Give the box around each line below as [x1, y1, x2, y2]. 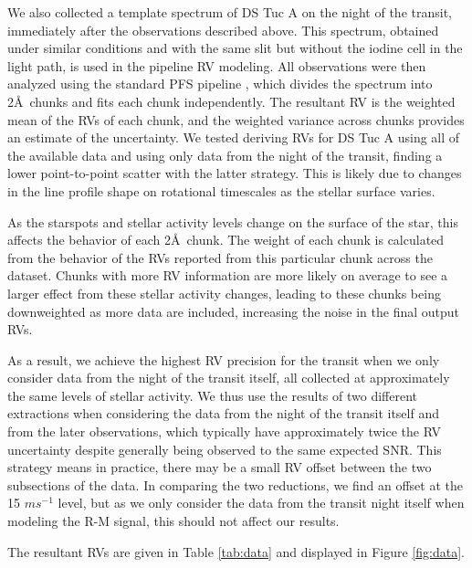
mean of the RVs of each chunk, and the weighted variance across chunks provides [7, 110, 465, 129]
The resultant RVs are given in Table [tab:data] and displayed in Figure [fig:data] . [7, 542, 465, 561]
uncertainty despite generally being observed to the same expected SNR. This [7, 439, 442, 458]
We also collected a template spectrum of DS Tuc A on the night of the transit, [7, 3, 452, 21]
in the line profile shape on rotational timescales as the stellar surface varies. [7, 181, 435, 200]
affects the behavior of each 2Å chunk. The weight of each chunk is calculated [7, 230, 445, 249]
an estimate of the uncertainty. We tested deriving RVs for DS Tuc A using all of [7, 128, 460, 147]
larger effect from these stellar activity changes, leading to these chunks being [7, 283, 441, 302]
